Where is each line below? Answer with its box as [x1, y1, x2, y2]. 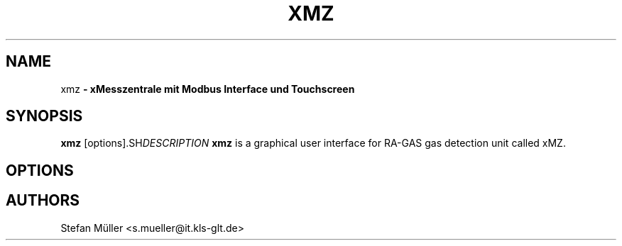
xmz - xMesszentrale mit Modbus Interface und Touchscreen [60, 82, 355, 95]
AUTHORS [6, 191, 80, 210]
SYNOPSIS [6, 107, 83, 125]
